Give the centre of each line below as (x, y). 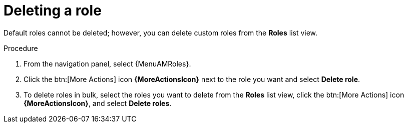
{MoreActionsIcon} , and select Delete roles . (98, 103)
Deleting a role (53, 10)
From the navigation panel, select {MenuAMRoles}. (107, 63)
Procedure (21, 48)
